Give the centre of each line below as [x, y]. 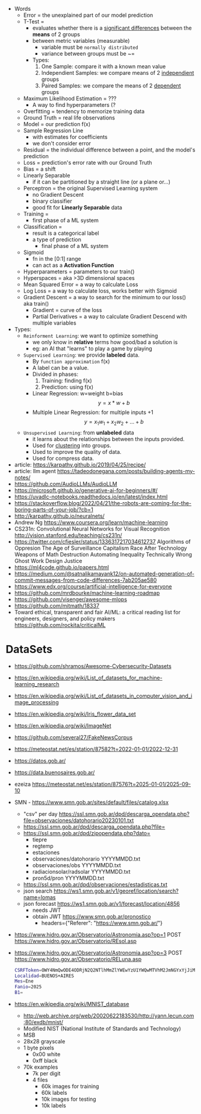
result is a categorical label [66, 233]
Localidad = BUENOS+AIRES [44, 976]
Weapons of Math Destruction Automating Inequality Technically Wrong [103, 554]
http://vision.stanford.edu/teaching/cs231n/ [68, 535]
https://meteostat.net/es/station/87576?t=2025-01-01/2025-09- [112, 784]
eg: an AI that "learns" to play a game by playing [92, 349]
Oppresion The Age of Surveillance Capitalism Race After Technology [100, 548]
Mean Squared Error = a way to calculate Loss [81, 284]
